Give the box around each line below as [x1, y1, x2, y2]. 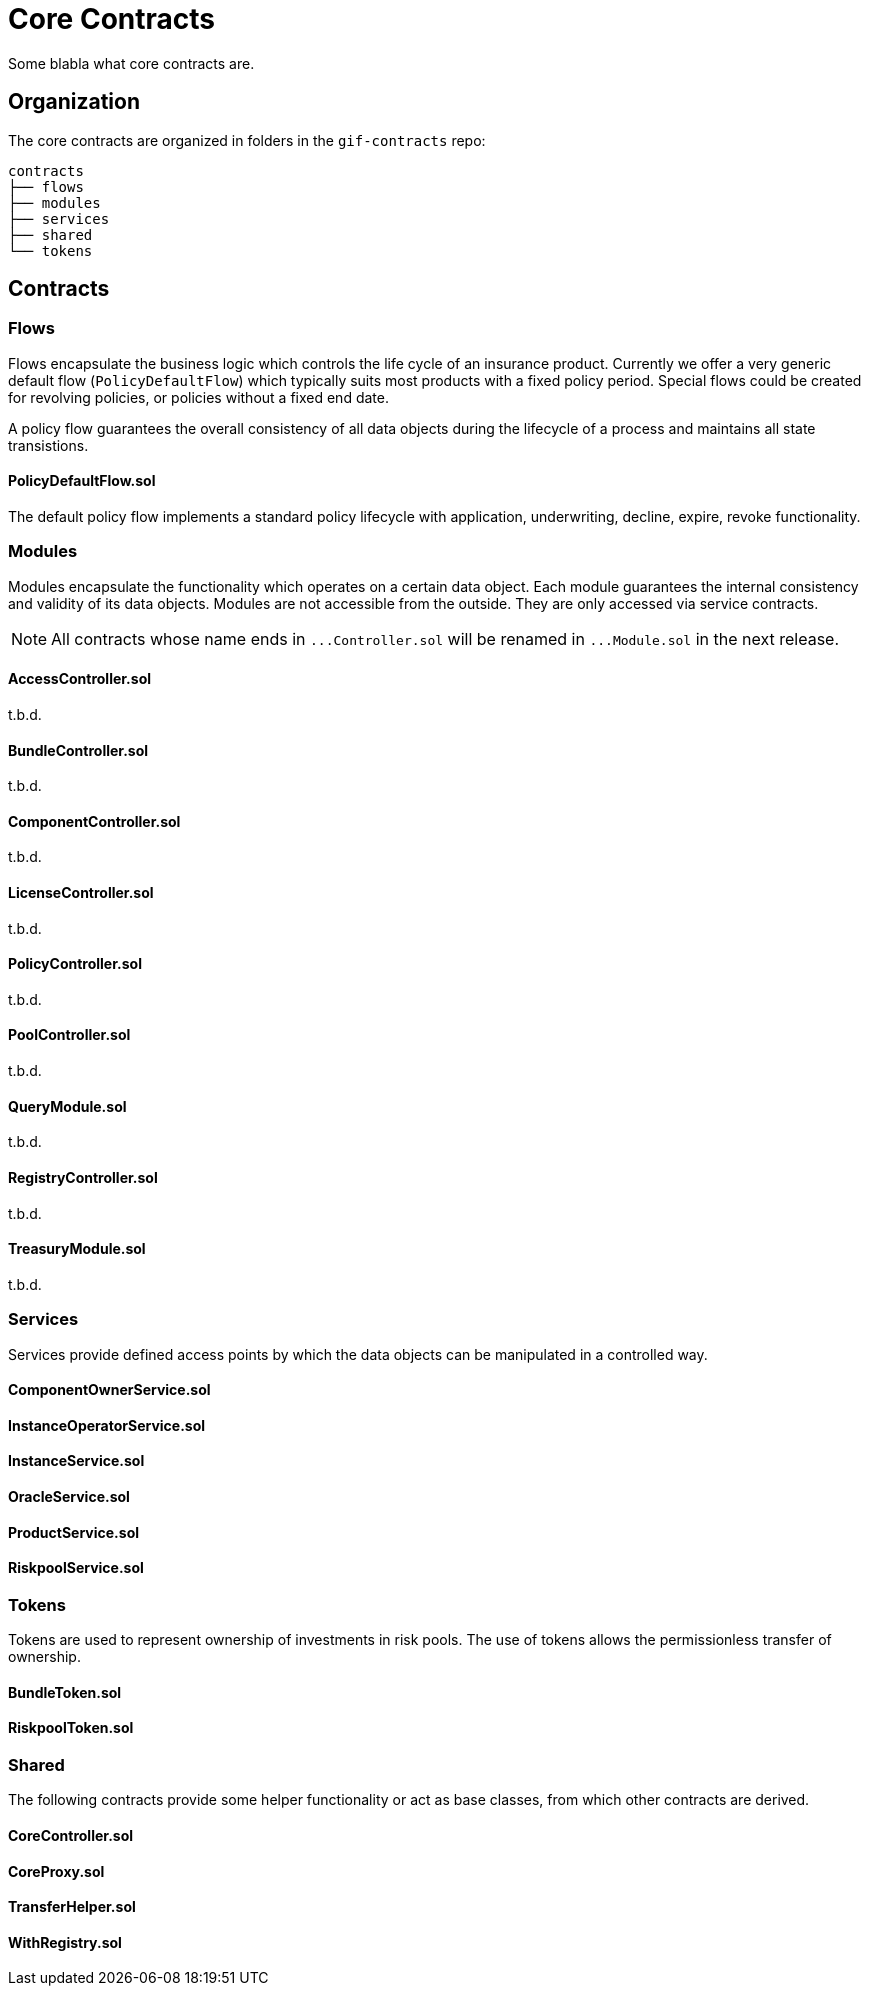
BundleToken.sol [8, 1683, 122, 1701]
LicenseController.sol [8, 884, 154, 902]
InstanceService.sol [8, 1452, 145, 1470]
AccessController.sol [8, 670, 152, 688]
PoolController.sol [8, 1026, 131, 1044]
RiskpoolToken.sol [8, 1719, 134, 1737]
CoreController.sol [8, 1826, 134, 1844]
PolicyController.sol [8, 955, 142, 973]
